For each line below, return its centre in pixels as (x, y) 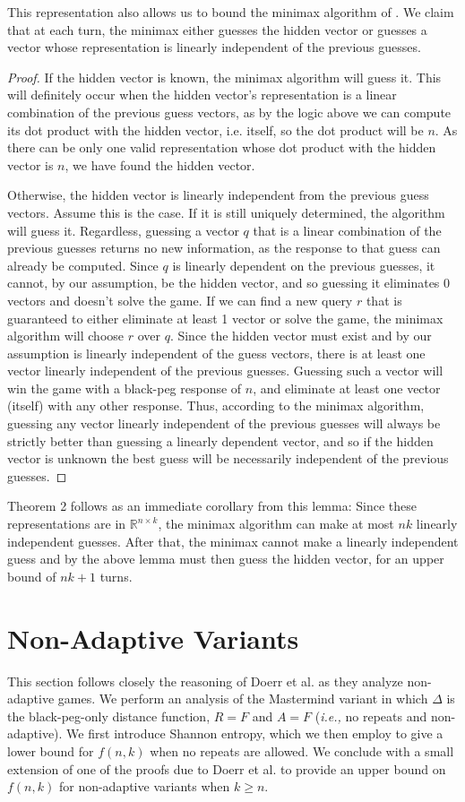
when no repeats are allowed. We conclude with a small (302, 750)
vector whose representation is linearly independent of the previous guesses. (214, 47)
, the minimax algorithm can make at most (276, 524)
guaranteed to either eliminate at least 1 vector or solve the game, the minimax (225, 318)
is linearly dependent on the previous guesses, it (304, 265)
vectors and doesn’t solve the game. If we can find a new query (180, 300)
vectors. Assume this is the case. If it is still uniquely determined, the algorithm (226, 212)
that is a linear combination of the (347, 230)
